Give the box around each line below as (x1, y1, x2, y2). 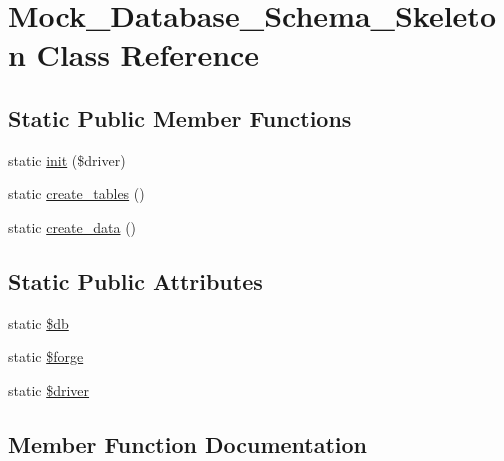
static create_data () (8, 216, 137, 237)
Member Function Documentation (8, 428, 368, 459)
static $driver (8, 379, 90, 400)
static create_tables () (8, 183, 145, 204)
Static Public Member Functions (8, 102, 352, 133)
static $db (8, 312, 69, 333)
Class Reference (36, 34, 260, 75)
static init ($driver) (8, 149, 126, 170)
